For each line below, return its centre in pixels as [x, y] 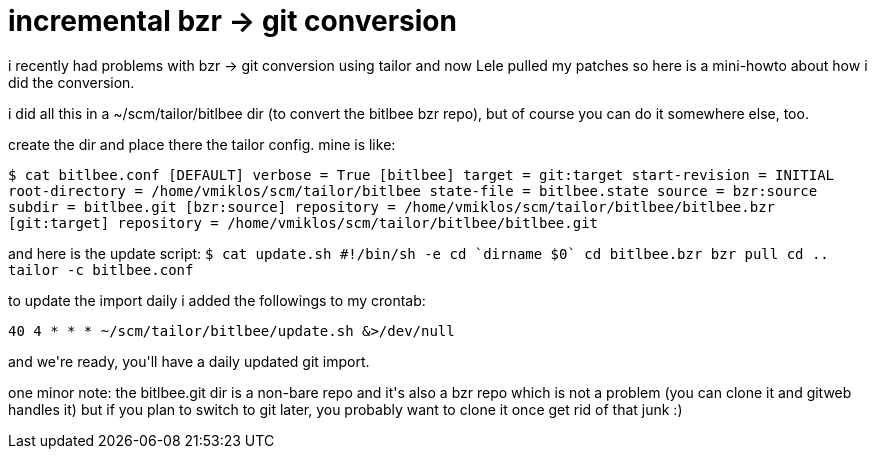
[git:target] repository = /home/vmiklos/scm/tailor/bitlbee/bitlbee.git [303, 222]
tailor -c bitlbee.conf [101, 269]
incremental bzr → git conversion [232, 21]
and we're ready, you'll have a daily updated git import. [189, 361]
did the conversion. [71, 82]
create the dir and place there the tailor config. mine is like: [202, 144]
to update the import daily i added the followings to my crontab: [217, 300]
